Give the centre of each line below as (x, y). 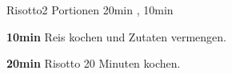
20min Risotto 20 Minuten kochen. (94, 63)
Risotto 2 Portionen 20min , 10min (90, 10)
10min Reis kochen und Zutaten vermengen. (117, 36)
